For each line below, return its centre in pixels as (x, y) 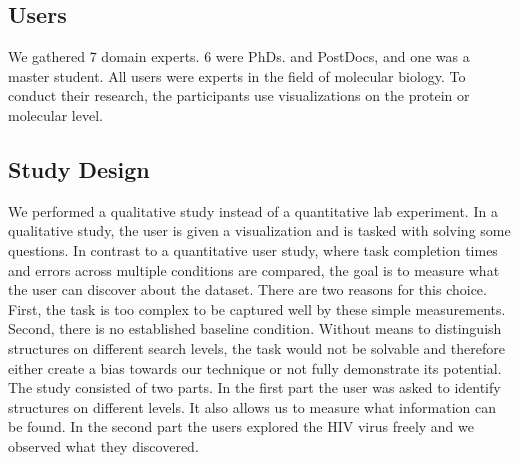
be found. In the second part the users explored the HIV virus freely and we (241, 426)
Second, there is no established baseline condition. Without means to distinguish (255, 328)
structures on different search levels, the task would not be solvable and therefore (256, 347)
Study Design (79, 168)
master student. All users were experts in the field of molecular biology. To (237, 75)
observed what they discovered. (103, 445)
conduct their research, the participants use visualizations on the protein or (239, 95)
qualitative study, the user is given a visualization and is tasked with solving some (259, 230)
